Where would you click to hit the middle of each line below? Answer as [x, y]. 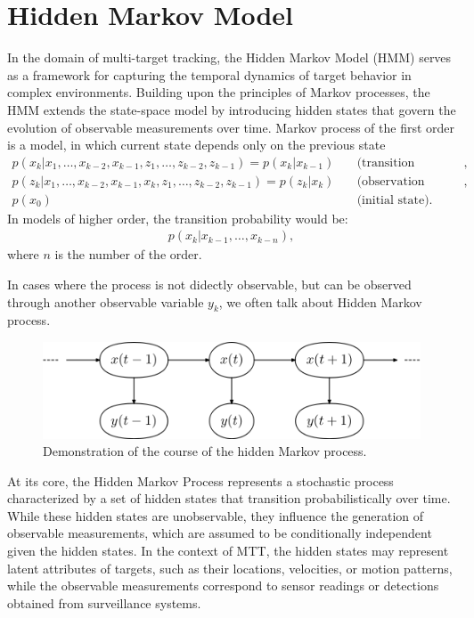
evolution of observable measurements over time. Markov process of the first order [231, 127]
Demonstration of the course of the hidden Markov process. [205, 451]
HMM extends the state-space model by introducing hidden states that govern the [232, 109]
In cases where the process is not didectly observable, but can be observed [209, 284]
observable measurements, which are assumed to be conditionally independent [220, 533]
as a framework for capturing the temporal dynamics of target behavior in [209, 74]
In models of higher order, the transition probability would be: [178, 218]
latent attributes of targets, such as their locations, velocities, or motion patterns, [230, 568]
